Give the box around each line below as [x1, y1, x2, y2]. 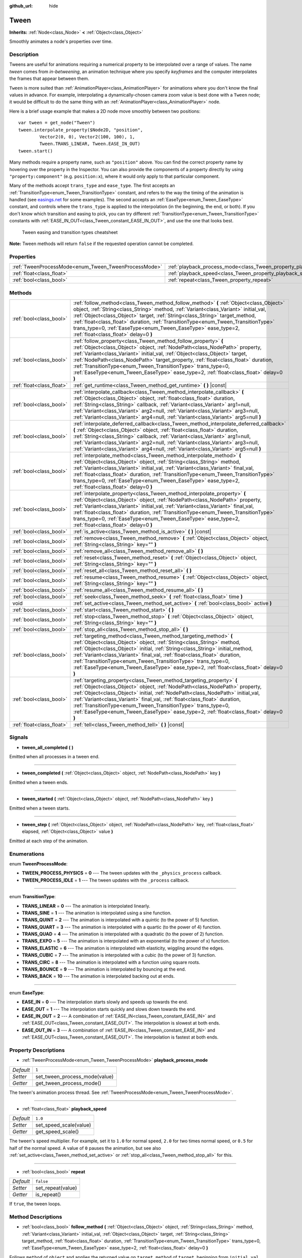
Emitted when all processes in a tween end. [9, 754, 100, 760]
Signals [9, 734, 28, 741]
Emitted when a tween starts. [9, 805, 70, 811]
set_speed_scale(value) [35, 1122, 92, 1129]
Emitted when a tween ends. [9, 779, 68, 785]
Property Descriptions [9, 1047, 65, 1054]
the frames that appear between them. [9, 75, 90, 82]
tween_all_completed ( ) [22, 744, 73, 750]
